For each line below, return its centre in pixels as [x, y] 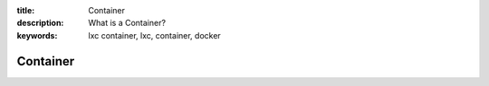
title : [26, 10]
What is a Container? [127, 23]
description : [40, 23]
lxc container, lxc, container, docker [154, 35]
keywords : [37, 35]
